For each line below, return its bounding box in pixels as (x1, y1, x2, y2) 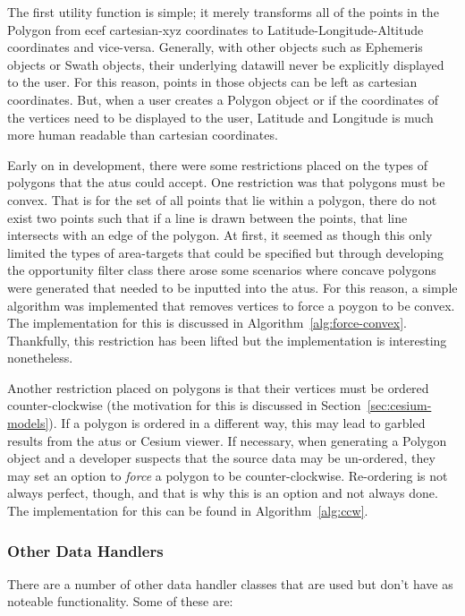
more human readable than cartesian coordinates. (7, 125, 278, 144)
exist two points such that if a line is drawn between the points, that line (7, 208, 408, 227)
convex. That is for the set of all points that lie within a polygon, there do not (7, 190, 437, 209)
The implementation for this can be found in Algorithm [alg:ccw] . (7, 501, 368, 520)
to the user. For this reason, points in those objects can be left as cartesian (7, 73, 418, 91)
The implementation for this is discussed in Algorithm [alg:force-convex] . (7, 313, 407, 332)
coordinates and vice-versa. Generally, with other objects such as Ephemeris (7, 38, 423, 56)
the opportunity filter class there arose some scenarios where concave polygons (7, 261, 436, 279)
